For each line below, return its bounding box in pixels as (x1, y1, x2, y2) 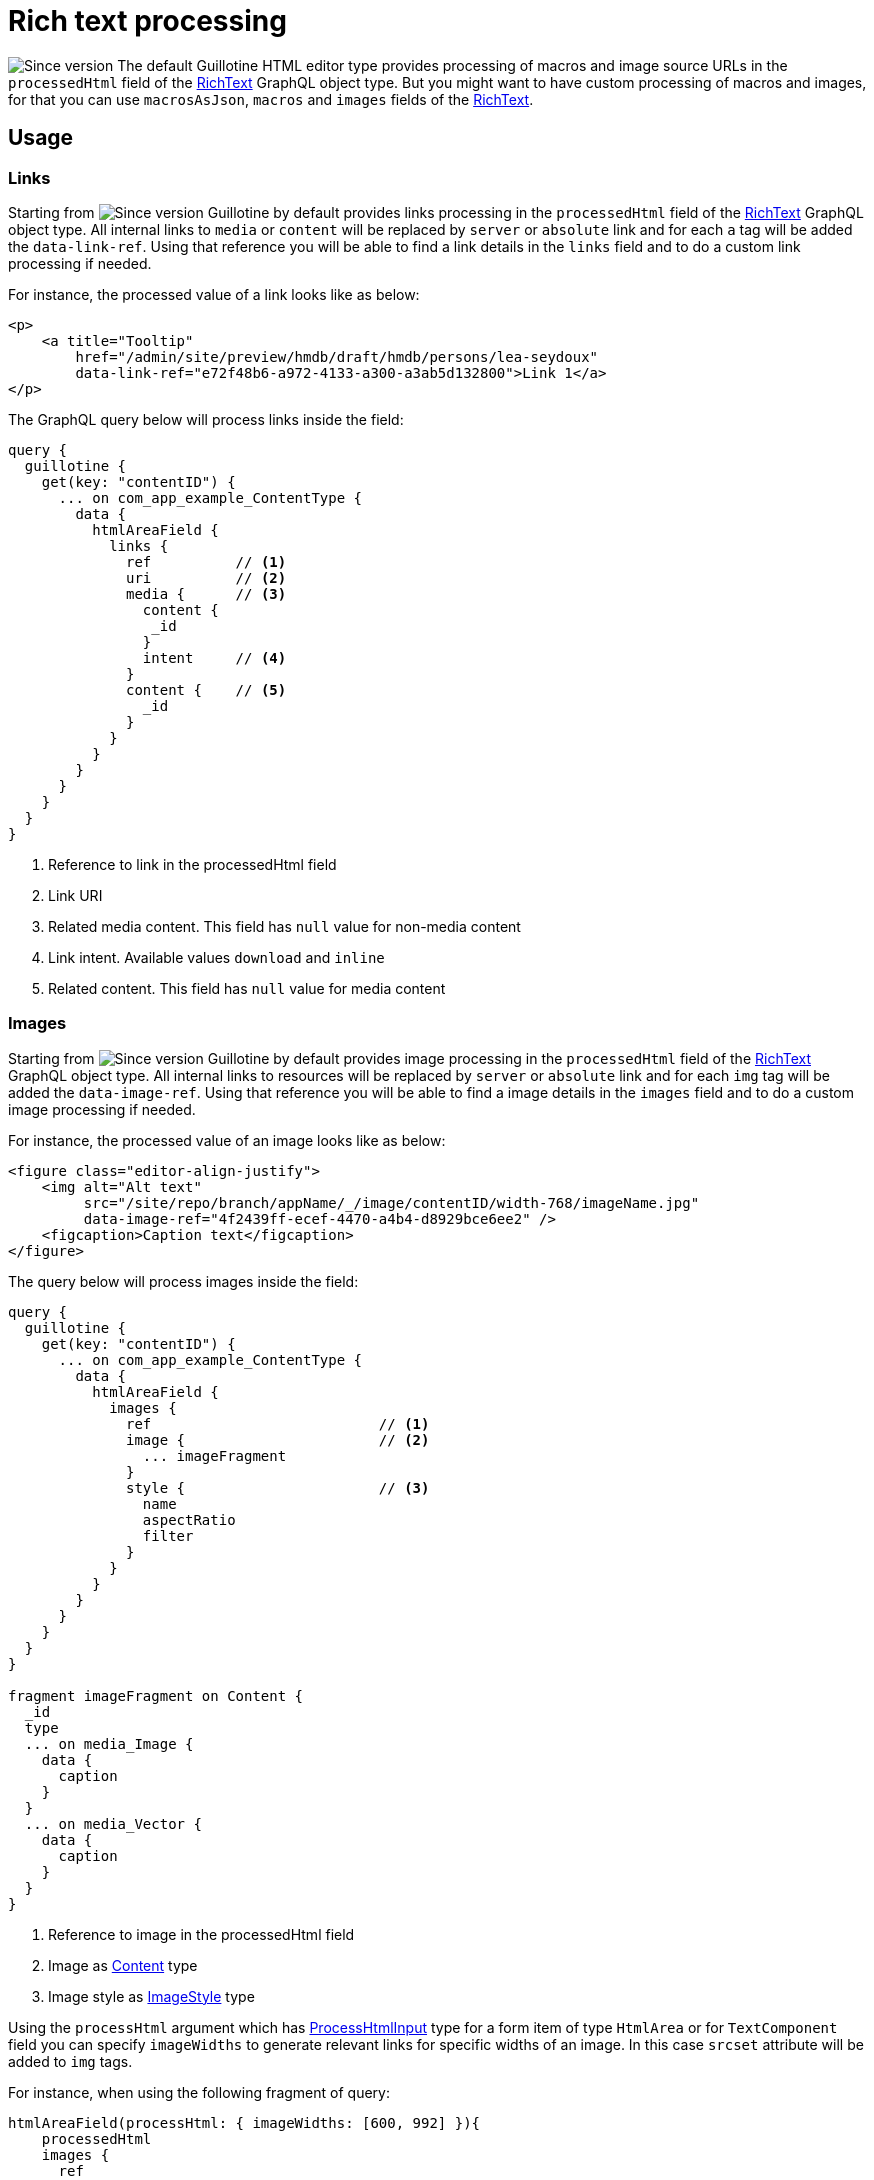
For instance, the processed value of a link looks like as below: (8, 285, 420, 303)
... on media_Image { (24, 1735, 194, 1752)
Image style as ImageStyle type (48, 1987, 255, 2005)
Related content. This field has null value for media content (48, 979, 446, 997)
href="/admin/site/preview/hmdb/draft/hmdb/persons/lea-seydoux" (75, 348, 599, 365)
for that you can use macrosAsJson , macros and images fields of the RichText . (8, 90, 534, 108)
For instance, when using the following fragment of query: (8, 2083, 390, 2101)
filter (142, 1527, 194, 1544)
